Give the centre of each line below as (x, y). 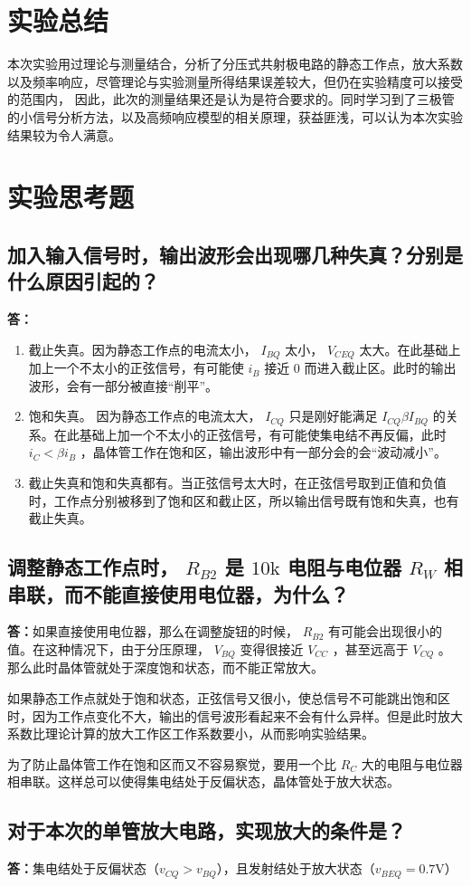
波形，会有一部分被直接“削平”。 (123, 385)
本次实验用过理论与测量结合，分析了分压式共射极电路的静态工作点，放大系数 (235, 64)
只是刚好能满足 (333, 416)
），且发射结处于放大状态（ (296, 868)
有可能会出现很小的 (386, 631)
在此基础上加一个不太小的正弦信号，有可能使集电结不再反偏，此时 (250, 434)
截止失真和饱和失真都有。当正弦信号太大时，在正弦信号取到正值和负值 (237, 482)
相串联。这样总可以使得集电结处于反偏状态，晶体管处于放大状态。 (203, 781)
